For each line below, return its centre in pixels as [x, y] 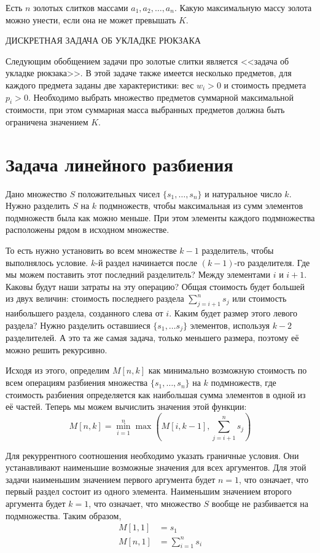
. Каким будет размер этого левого [233, 313]
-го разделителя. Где [272, 262]
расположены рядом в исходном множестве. [88, 229]
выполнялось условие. [47, 262]
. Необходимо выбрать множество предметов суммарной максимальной [161, 97]
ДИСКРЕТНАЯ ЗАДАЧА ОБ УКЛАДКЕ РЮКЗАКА [103, 40]
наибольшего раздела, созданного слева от [84, 313]
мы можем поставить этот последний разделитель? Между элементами [138, 274]
